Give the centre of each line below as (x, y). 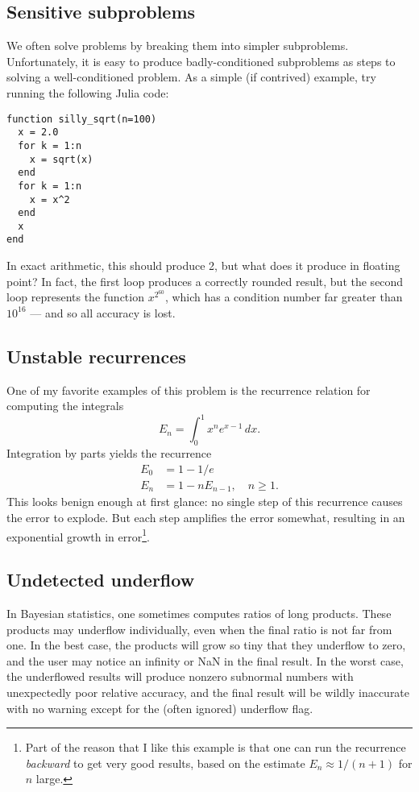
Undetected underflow (101, 580)
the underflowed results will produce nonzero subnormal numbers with (180, 676)
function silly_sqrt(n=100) (82, 119)
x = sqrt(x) (61, 159)
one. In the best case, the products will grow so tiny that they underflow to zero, (206, 645)
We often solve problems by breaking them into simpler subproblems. (178, 46)
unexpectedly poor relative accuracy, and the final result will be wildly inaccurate (208, 692)
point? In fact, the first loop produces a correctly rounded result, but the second (205, 281)
